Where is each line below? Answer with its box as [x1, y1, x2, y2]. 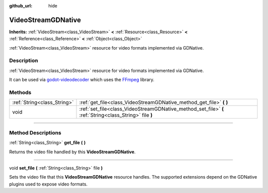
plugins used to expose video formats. [9, 181, 88, 187]
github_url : [9, 3, 32, 8]
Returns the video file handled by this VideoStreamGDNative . [9, 149, 136, 155]
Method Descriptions [9, 129, 62, 136]
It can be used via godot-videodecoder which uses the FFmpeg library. [9, 77, 155, 83]
